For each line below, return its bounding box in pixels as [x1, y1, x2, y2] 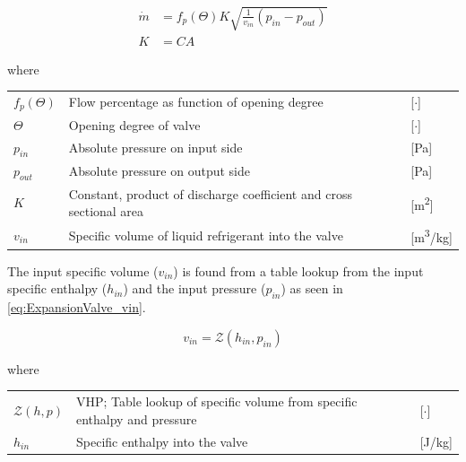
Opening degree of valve [68, 115, 201, 134]
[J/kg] [419, 431, 453, 450]
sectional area [68, 202, 144, 221]
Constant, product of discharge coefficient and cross [68, 184, 352, 203]
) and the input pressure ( [123, 279, 266, 298]
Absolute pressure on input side [68, 138, 243, 157]
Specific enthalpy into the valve [76, 431, 248, 450]
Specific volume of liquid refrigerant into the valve [68, 225, 343, 244]
